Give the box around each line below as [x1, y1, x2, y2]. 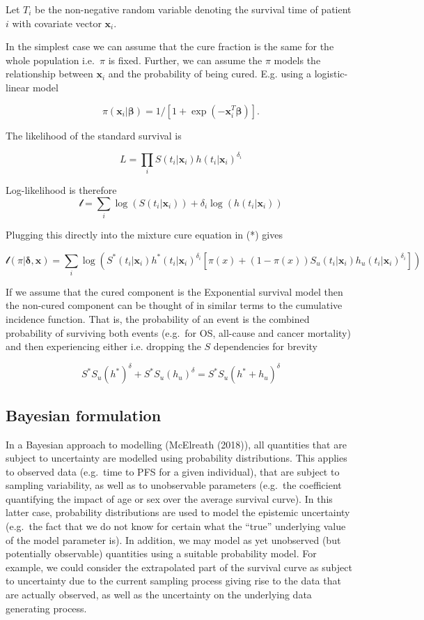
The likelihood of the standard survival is [6, 128, 182, 142]
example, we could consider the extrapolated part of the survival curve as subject [6, 559, 352, 574]
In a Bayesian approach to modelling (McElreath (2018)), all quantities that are [6, 437, 347, 451]
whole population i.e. [6, 52, 95, 67]
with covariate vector [12, 15, 102, 30]
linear [6, 80, 30, 94]
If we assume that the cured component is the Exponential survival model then [6, 284, 343, 298]
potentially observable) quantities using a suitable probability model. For [6, 546, 317, 561]
